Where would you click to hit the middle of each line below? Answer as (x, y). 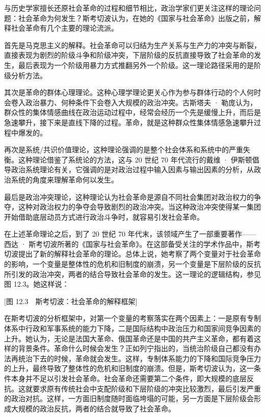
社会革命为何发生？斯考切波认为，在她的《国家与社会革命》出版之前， (136, 18)
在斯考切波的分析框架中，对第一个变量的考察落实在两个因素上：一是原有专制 (132, 318)
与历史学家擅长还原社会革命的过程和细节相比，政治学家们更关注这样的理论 (129, 8)
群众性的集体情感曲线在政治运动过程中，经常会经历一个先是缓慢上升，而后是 (132, 112)
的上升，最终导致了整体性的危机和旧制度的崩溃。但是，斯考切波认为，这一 (129, 368)
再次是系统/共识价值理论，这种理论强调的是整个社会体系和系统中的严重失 (127, 149)
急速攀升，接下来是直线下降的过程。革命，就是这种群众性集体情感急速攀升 (129, 122)
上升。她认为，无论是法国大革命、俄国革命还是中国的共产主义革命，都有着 (129, 338)
